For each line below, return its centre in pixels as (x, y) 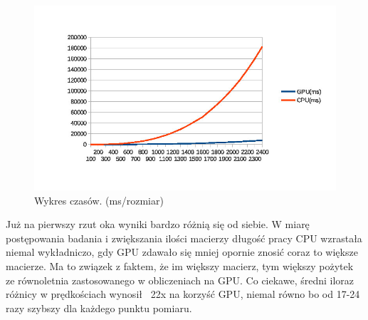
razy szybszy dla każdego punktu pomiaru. (99, 308)
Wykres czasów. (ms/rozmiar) (99, 200)
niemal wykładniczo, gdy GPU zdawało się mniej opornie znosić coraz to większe (182, 252)
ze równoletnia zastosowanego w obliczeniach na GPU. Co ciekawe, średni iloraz (180, 280)
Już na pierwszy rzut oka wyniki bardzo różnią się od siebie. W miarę (158, 224)
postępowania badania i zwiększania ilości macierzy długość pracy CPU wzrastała (184, 238)
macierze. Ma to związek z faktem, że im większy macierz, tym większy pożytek (180, 265)
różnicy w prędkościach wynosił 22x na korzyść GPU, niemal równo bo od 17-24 (183, 294)
